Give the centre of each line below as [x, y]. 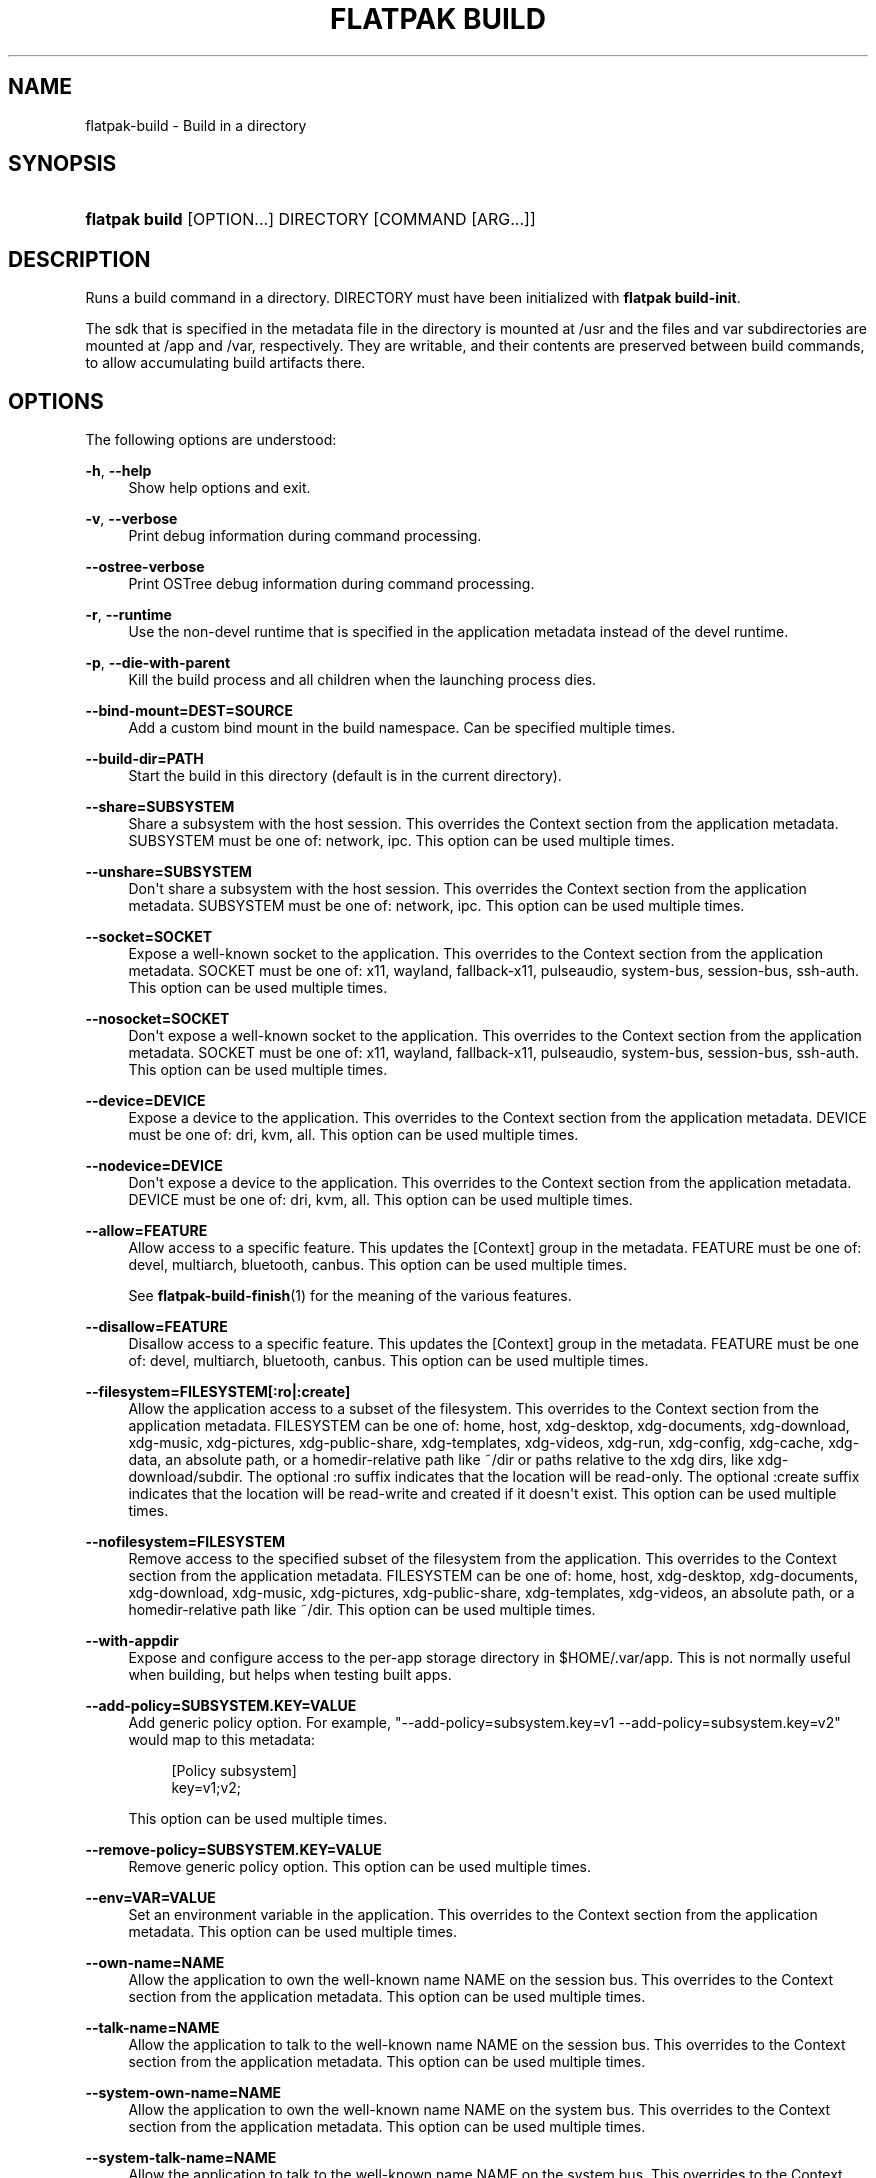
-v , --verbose [131, 519]
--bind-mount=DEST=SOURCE [189, 711]
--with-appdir [132, 1641]
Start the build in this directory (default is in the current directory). [345, 776]
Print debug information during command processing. [305, 536]
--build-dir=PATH [144, 759]
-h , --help [118, 471]
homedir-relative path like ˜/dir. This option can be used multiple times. [362, 1610]
